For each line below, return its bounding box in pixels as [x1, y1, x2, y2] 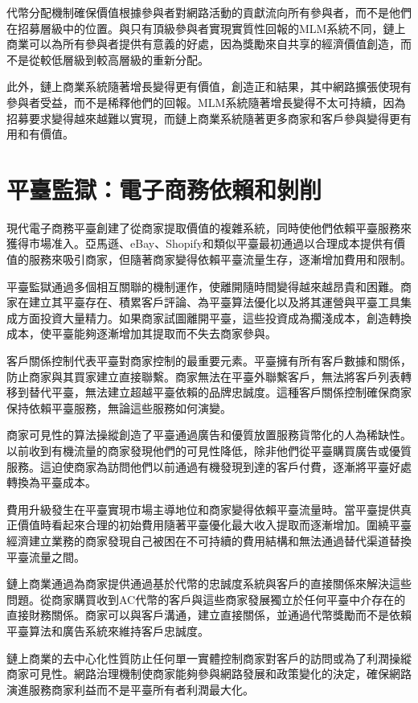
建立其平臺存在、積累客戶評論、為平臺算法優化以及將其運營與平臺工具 [28, 294, 400, 310]
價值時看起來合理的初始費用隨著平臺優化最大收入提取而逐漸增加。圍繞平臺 [17, 516, 412, 533]
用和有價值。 [6, 125, 74, 142]
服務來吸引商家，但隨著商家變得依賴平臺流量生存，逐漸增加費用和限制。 [28, 251, 412, 268]
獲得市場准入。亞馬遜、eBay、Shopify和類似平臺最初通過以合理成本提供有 [6, 235, 395, 252]
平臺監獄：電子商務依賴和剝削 [6, 172, 322, 205]
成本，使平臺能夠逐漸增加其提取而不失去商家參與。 [6, 325, 277, 342]
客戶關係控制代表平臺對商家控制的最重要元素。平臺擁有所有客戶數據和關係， [6, 352, 412, 369]
